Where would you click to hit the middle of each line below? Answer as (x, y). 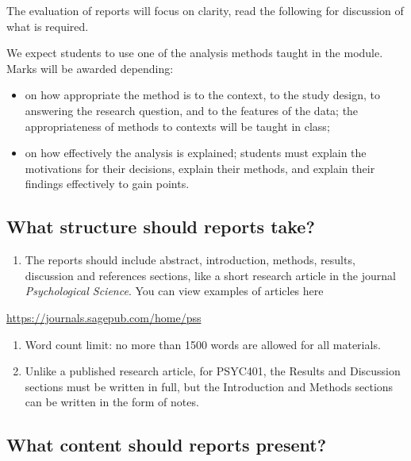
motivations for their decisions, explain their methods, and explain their (200, 168)
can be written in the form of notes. (112, 402)
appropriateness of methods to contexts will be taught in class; (177, 126)
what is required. (48, 26)
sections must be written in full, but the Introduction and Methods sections (209, 386)
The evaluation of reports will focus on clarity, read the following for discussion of (205, 10)
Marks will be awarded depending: (90, 68)
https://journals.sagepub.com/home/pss (104, 317)
